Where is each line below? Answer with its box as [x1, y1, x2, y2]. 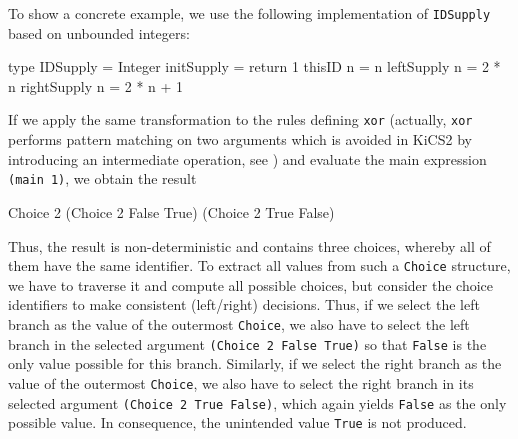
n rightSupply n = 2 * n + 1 [8, 75, 184, 96]
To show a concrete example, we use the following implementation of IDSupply [8, 3, 491, 23]
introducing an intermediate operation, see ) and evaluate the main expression [8, 148, 487, 169]
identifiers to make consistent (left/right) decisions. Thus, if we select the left [8, 294, 480, 315]
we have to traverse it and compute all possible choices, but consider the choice [8, 274, 493, 295]
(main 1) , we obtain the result [8, 168, 197, 189]
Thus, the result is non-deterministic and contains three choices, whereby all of [8, 235, 491, 256]
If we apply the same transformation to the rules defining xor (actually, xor [8, 109, 473, 130]
